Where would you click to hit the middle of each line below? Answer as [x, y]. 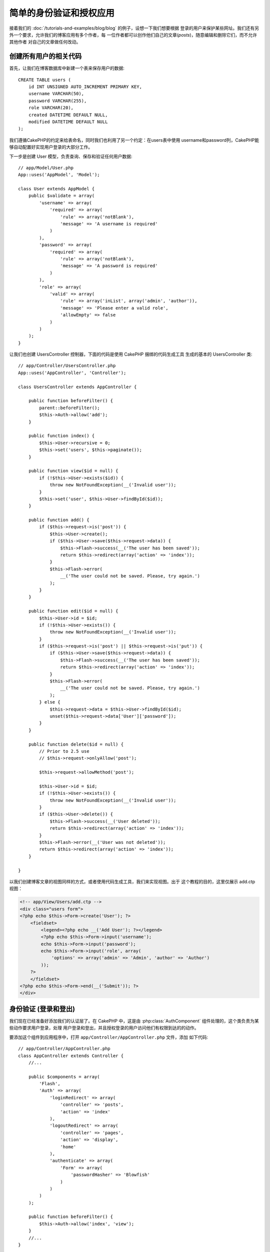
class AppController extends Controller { [71, 1056]
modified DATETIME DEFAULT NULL [68, 122]
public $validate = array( [61, 196]
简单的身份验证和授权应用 [62, 13]
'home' [68, 1147]
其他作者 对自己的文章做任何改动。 [45, 42]
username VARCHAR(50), [56, 94]
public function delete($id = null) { [76, 744]
